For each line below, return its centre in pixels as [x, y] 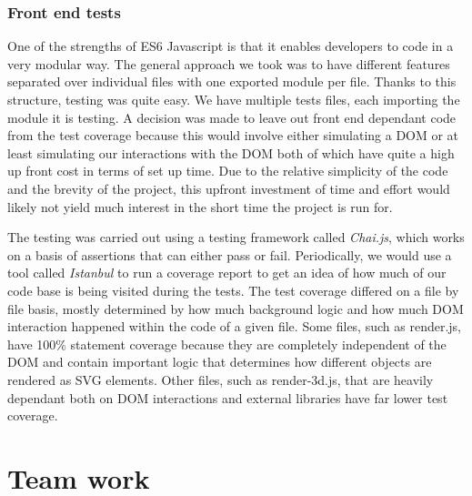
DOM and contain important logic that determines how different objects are [220, 362]
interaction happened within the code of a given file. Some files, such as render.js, [234, 326]
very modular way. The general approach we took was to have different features [229, 63]
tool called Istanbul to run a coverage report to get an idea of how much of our [227, 273]
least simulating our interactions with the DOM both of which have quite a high [231, 152]
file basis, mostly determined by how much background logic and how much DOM [236, 308]
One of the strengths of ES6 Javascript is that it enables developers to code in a [231, 46]
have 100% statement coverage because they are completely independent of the [227, 344]
